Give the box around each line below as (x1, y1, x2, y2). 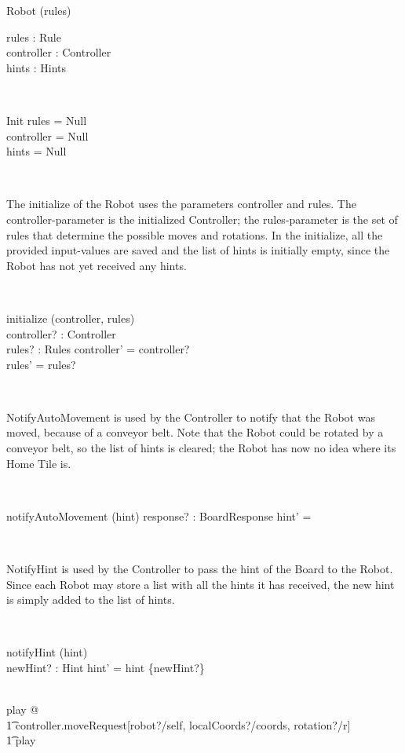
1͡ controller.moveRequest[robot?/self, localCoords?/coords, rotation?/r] (6, 716, 351, 733)
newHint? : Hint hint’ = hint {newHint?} (6, 660, 205, 675)
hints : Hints (6, 59, 66, 75)
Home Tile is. (6, 455, 71, 471)
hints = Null (6, 143, 67, 159)
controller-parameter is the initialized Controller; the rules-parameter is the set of (6, 210, 398, 227)
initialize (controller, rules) (6, 309, 135, 326)
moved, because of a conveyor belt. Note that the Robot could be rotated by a (6, 424, 384, 440)
